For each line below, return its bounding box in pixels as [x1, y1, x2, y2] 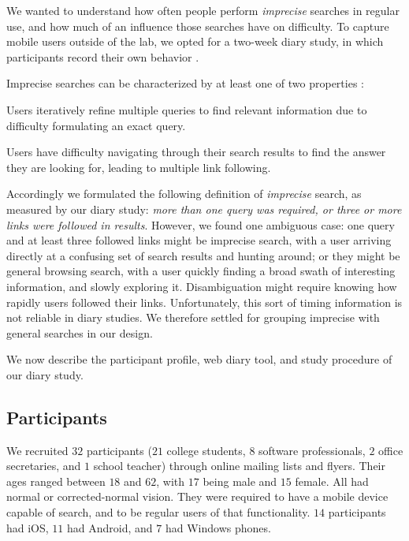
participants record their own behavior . [6, 48, 199, 65]
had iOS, [6, 519, 49, 535]
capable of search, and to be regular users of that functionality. [6, 504, 310, 520]
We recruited [6, 442, 69, 458]
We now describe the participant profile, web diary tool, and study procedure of [6, 351, 392, 368]
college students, [166, 442, 246, 458]
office [378, 442, 403, 458]
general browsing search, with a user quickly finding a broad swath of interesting [6, 263, 396, 279]
